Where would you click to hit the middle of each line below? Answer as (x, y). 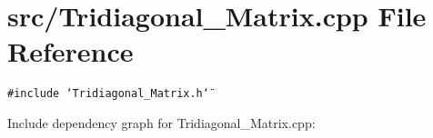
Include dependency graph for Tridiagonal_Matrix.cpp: (161, 122)
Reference (70, 51)
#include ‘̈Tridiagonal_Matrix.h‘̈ (108, 94)
